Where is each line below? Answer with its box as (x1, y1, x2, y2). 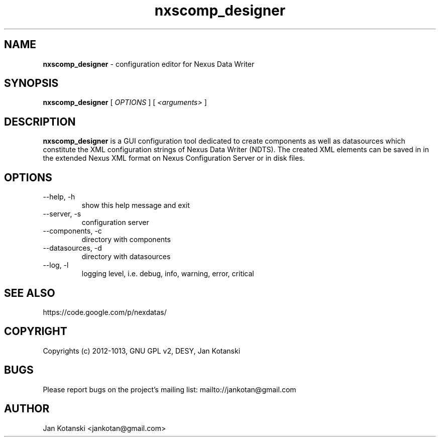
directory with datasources (81, 252, 171, 261)
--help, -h (43, 192, 75, 201)
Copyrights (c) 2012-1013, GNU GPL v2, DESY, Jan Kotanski (43, 346, 241, 355)
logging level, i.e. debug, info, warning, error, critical (81, 269, 254, 278)
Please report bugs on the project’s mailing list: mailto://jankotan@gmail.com (43, 385, 296, 394)
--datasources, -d (43, 244, 102, 253)
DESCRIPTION (4, 115, 76, 128)
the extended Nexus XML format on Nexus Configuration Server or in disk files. (43, 154, 305, 163)
